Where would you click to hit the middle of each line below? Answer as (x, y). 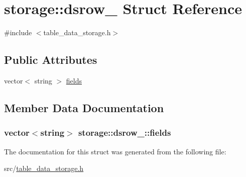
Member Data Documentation (84, 107)
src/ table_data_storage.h (44, 168)
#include (18, 32)
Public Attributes (51, 60)
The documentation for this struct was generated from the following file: (115, 151)
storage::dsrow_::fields (125, 132)
